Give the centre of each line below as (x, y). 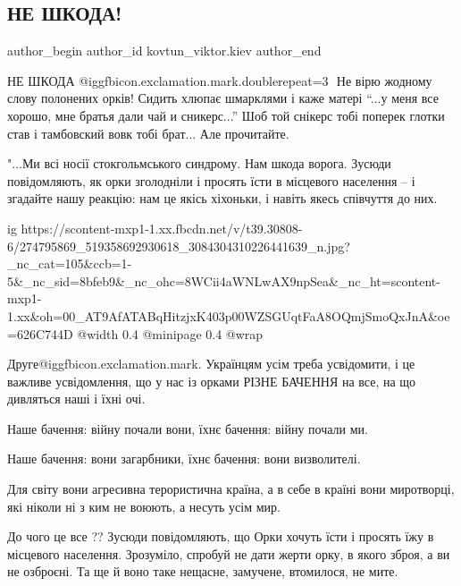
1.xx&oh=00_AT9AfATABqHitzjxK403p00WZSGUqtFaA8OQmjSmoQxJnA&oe (229, 315)
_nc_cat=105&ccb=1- (70, 263)
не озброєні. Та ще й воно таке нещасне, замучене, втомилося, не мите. (203, 571)
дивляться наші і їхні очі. (76, 399)
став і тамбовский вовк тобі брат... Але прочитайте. (148, 133)
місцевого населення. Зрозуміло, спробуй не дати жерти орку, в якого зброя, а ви (229, 553)
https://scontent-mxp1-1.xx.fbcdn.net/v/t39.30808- (162, 228)
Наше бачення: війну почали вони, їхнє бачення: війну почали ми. (188, 428)
